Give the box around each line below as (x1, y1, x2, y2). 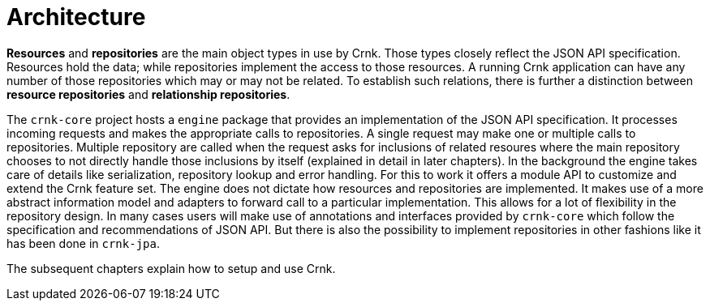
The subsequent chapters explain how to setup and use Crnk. (6, 261, 336, 275)
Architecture (6, 3, 146, 31)
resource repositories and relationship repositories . (6, 87, 290, 101)
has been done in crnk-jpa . (6, 236, 160, 250)
